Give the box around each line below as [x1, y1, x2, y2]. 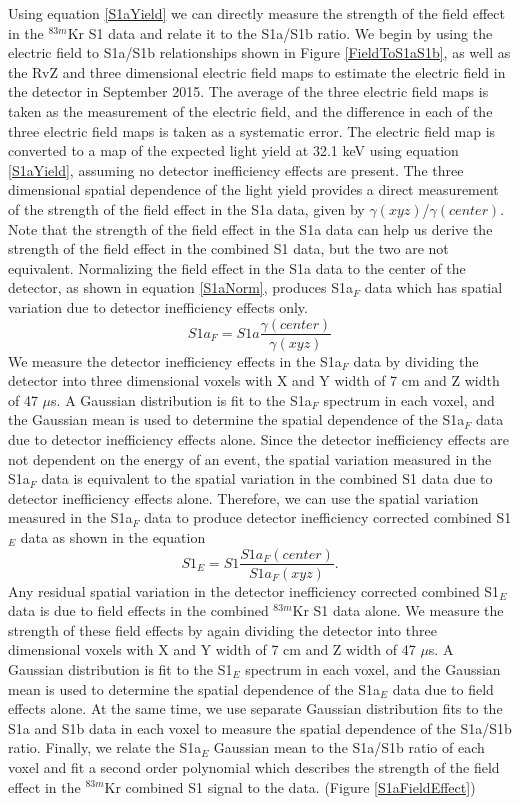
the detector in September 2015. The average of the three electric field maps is [8, 81, 489, 102]
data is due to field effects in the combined [8, 600, 269, 621]
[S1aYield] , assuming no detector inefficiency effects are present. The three [8, 159, 464, 180]
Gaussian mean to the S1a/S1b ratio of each [213, 737, 485, 758]
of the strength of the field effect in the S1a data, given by [8, 198, 365, 219]
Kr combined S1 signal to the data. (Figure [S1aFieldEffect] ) [104, 776, 476, 797]
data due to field [392, 678, 494, 699]
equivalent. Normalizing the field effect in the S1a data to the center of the [8, 257, 466, 278]
